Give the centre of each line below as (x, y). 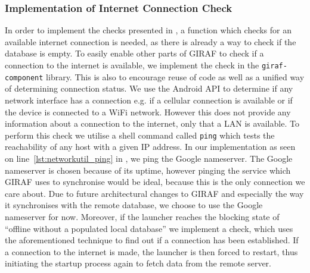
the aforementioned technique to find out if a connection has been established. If (152, 240)
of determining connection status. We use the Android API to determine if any (149, 88)
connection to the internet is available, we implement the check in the (132, 65)
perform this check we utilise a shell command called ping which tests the (140, 135)
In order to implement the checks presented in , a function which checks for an (148, 30)
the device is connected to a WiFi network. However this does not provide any (148, 112)
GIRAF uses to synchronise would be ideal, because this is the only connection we (155, 182)
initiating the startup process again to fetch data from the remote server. (138, 263)
